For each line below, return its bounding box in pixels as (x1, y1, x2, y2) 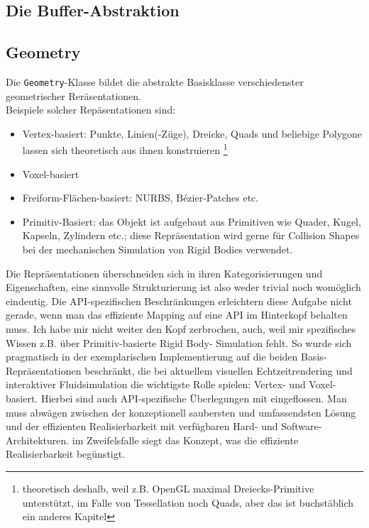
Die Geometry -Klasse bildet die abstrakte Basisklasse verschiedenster (6, 74, 304, 89)
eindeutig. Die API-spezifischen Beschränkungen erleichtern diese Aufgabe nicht (6, 293, 352, 308)
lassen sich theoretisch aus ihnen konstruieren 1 (22, 141, 228, 158)
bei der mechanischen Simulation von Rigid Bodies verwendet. (22, 242, 293, 257)
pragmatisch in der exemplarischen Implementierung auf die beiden (6, 349, 298, 364)
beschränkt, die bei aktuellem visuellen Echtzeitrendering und (84, 363, 353, 378)
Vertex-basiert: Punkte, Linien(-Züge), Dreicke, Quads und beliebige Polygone (22, 126, 363, 141)
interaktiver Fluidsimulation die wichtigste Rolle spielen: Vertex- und (6, 377, 306, 392)
